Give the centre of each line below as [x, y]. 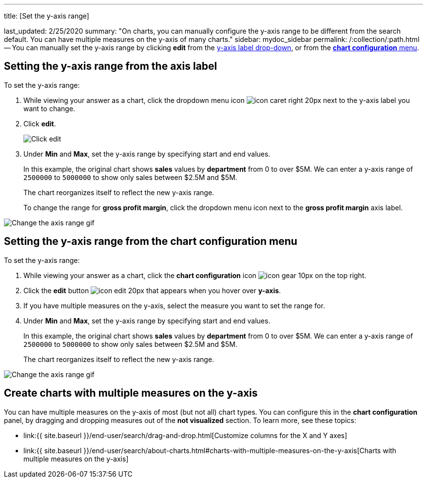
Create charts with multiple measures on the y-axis [131, 393]
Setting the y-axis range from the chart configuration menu [151, 241]
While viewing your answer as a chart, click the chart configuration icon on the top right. [195, 275]
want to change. [49, 108]
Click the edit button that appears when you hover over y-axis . [152, 290]
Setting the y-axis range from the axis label [111, 66]
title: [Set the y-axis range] [47, 16]
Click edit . [40, 123]
